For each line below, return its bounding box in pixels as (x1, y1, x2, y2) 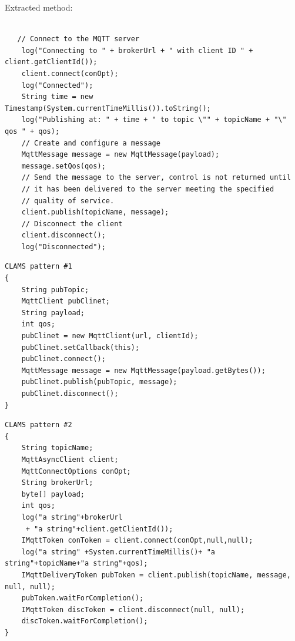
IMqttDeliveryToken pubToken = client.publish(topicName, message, (21, 570, 291, 579)
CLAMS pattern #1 (5, 262, 72, 271)
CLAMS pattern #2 (5, 421, 72, 429)
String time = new (21, 92, 93, 101)
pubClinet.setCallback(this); (21, 343, 140, 352)
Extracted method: (5, 1, 73, 13)
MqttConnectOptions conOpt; (21, 467, 131, 475)
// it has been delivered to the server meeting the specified (21, 184, 274, 193)
